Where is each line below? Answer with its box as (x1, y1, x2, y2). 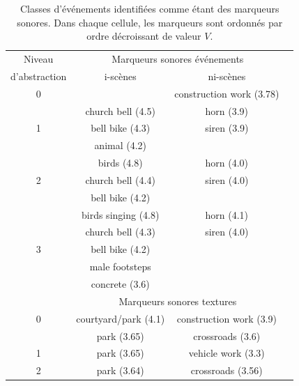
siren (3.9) (205, 121, 249, 135)
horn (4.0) (205, 155, 249, 170)
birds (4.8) (98, 155, 143, 170)
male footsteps (89, 259, 151, 274)
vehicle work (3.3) (188, 346, 265, 360)
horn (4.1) (205, 207, 249, 222)
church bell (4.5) (85, 103, 155, 118)
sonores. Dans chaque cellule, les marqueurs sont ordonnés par (17, 15, 283, 29)
